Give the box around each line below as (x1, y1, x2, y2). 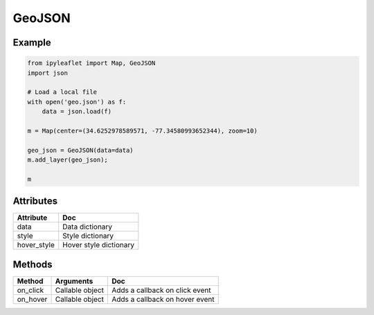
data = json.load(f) (42, 108, 112, 115)
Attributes (12, 195, 58, 207)
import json (27, 69, 69, 77)
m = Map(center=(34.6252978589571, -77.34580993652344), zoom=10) (27, 126, 258, 135)
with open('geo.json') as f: (27, 97, 127, 106)
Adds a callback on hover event (112, 294, 215, 304)
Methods (12, 258, 53, 270)
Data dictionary (62, 222, 113, 231)
